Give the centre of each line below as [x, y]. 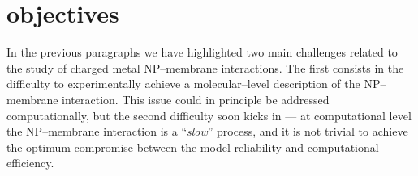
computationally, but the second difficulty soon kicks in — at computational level [209, 115]
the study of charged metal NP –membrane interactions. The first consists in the [205, 67]
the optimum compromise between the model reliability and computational [193, 147]
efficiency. [30, 163]
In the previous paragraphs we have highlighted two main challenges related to [202, 52]
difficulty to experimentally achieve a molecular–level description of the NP [194, 84]
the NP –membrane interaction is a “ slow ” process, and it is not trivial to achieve [207, 131]
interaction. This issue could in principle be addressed [196, 99]
